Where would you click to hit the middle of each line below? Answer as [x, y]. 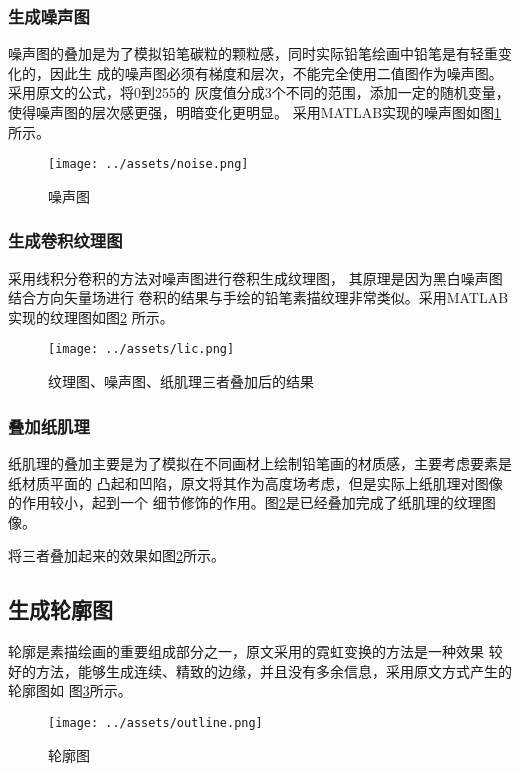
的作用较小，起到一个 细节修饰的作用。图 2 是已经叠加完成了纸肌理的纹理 [245, 502]
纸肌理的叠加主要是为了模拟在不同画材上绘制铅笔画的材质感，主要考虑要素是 [260, 462]
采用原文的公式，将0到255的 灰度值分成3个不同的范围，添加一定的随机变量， [259, 92]
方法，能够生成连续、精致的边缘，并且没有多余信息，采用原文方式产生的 [273, 670]
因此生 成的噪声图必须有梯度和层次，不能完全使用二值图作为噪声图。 [276, 72]
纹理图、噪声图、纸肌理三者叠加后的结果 [181, 381]
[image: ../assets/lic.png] [141, 349]
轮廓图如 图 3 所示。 [70, 690]
